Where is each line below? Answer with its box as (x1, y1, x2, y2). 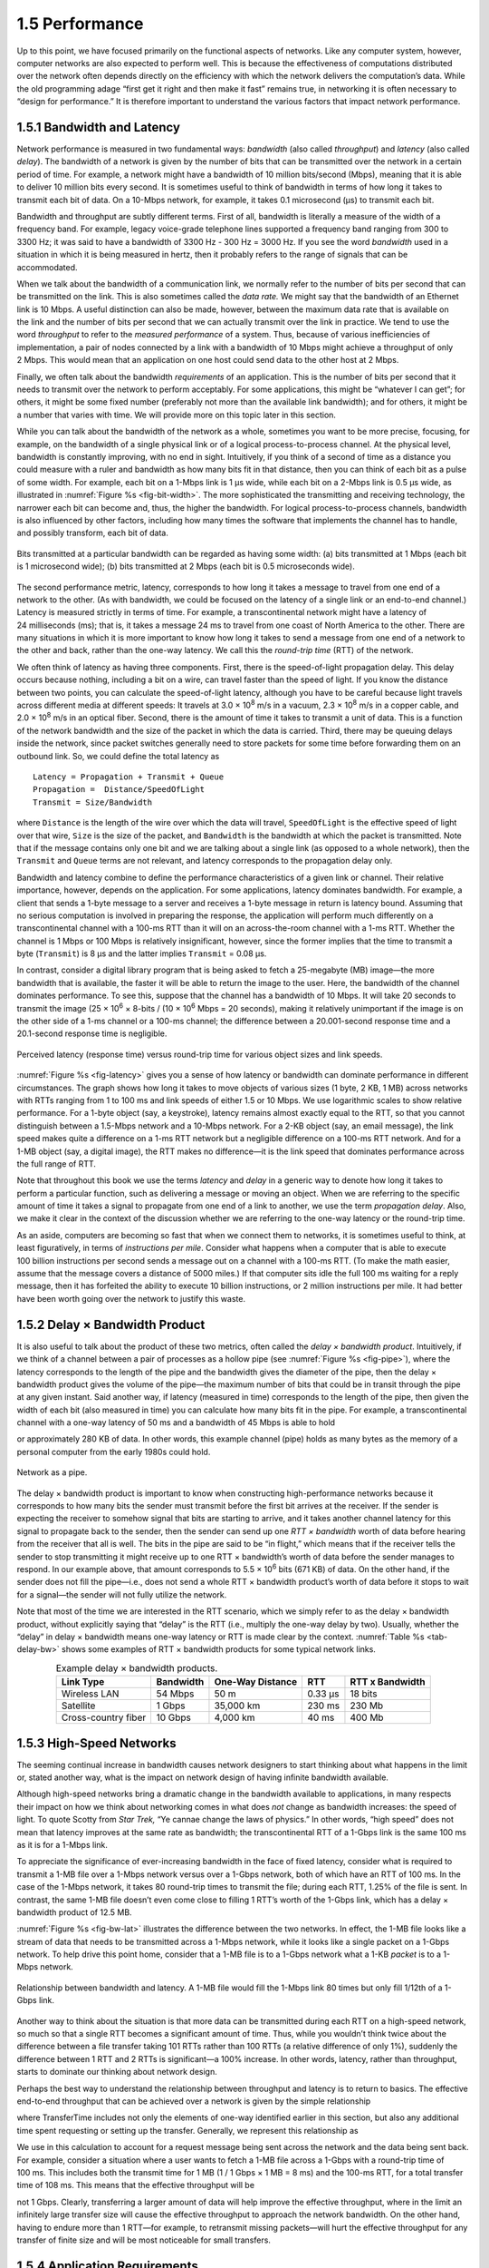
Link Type (61, 1676, 105, 1688)
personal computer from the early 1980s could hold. (16, 1446, 211, 1457)
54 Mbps (156, 1687, 195, 1700)
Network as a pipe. (16, 1467, 88, 1478)
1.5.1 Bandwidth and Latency (16, 119, 181, 135)
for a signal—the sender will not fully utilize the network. (16, 1589, 227, 1600)
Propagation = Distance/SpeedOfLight (33, 785, 206, 795)
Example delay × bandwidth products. (55, 1661, 218, 1674)
